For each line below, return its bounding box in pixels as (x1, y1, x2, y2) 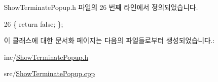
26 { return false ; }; (4, 18, 63, 29)
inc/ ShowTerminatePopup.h (4, 51, 89, 62)
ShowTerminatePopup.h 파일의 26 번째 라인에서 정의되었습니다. (4, 2, 198, 12)
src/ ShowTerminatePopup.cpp (4, 68, 95, 79)
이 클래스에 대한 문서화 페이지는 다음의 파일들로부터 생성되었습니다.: (4, 35, 215, 45)
